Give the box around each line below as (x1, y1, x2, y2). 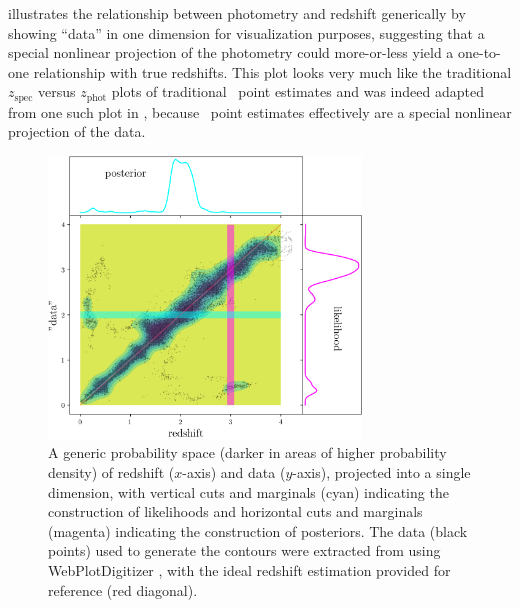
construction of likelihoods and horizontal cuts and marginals (48, 501, 423, 522)
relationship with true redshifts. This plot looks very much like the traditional (33, 61, 512, 82)
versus (38, 81, 76, 102)
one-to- (457, 42, 501, 63)
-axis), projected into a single (292, 461, 471, 482)
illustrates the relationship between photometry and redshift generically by (8, 3, 466, 23)
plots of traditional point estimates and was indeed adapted (111, 81, 484, 102)
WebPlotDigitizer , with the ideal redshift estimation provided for (48, 559, 451, 580)
